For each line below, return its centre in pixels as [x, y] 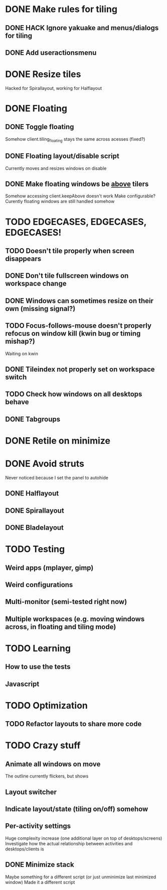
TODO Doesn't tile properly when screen [70, 251]
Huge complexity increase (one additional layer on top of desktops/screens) [84, 838]
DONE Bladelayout [35, 527]
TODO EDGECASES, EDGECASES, [76, 222]
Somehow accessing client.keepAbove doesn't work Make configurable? [80, 196]
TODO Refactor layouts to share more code [73, 724]
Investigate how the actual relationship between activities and [69, 843]
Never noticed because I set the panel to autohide [57, 477]
